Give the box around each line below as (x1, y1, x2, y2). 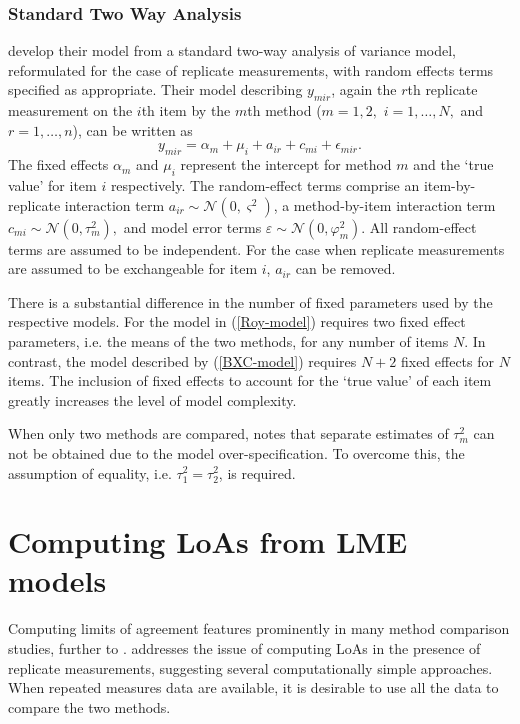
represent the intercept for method (180, 154, 392, 175)
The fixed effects (8, 154, 109, 175)
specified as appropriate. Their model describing (8, 79, 303, 100)
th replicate (407, 79, 478, 100)
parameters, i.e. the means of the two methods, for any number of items (8, 330, 449, 351)
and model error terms (123, 216, 262, 237)
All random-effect (369, 216, 477, 237)
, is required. (218, 462, 296, 483)
